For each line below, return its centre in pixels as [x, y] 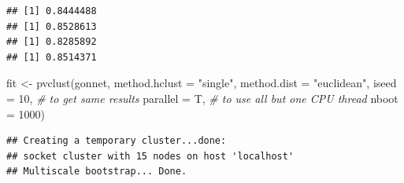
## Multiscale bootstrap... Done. [97, 172]
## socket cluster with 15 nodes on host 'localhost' [150, 156]
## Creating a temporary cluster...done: [117, 141]
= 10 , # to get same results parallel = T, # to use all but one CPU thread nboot [202, 98]
